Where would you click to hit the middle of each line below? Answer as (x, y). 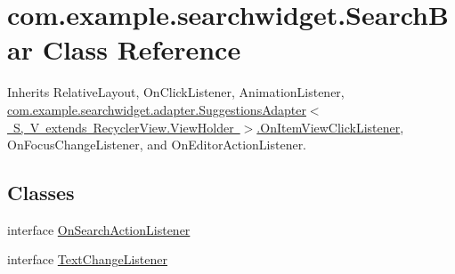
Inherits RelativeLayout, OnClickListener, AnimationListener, (176, 92)
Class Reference (142, 49)
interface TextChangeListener (88, 259)
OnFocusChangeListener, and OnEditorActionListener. (157, 145)
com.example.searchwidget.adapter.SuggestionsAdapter (157, 109)
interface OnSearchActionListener (99, 229)
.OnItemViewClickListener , (330, 127)
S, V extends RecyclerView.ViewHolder (123, 127)
